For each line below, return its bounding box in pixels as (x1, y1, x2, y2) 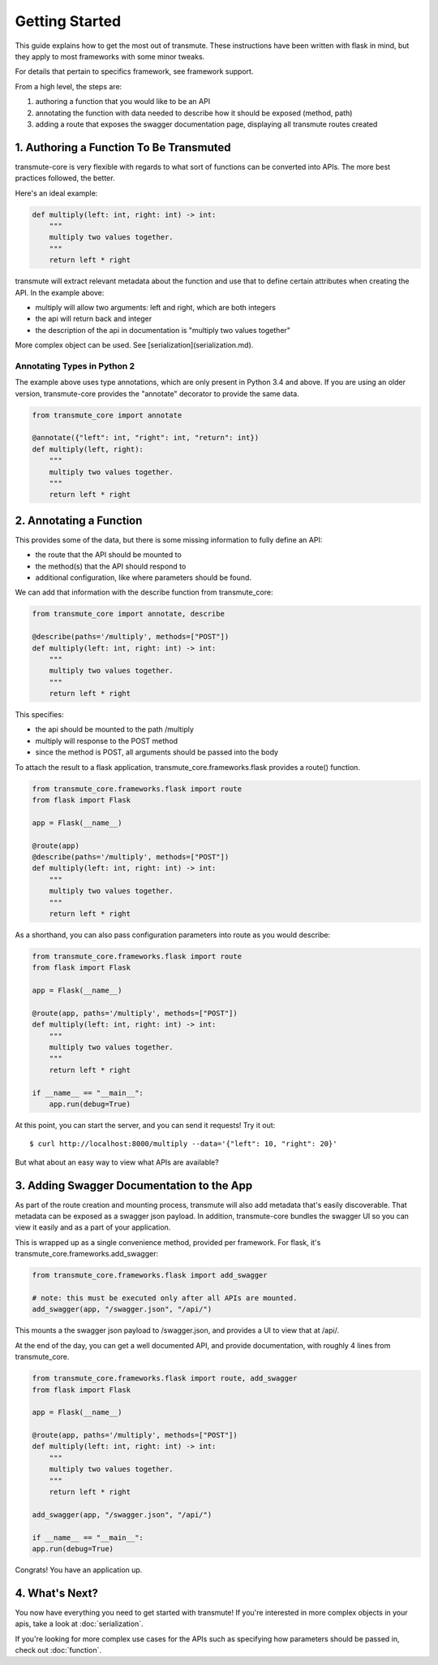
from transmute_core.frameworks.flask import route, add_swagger (32, 1373, 298, 1383)
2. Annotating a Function (15, 513, 143, 527)
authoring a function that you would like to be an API (35, 97, 211, 106)
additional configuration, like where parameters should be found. (35, 573, 251, 582)
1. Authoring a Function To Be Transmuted (15, 141, 231, 154)
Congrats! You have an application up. (15, 1564, 143, 1575)
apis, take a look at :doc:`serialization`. (15, 1619, 144, 1628)
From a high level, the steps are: (15, 81, 122, 91)
